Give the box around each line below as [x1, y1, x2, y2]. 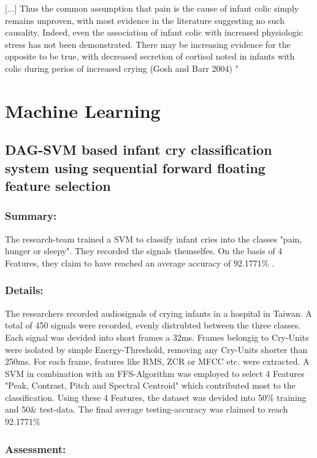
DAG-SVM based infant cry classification [5, 140, 272, 159]
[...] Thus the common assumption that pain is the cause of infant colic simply [5, 2, 299, 14]
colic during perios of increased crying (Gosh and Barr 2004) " [5, 61, 239, 74]
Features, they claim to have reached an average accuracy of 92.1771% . [5, 256, 275, 269]
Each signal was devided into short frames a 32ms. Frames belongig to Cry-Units [5, 330, 309, 343]
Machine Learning [5, 98, 161, 123]
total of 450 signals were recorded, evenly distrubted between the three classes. [5, 319, 301, 332]
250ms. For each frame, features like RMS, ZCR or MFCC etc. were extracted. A [5, 355, 310, 368]
